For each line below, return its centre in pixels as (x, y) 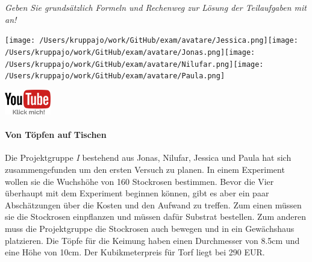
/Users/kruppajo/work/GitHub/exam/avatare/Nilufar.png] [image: (134, 64)
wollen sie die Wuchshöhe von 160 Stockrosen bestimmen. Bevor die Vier (139, 181)
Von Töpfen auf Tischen (56, 135)
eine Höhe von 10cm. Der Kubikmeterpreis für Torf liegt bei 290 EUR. (135, 252)
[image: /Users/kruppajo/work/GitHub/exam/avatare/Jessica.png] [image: (151, 41)
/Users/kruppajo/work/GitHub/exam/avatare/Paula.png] (115, 76)
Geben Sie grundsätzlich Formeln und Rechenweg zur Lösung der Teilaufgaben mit (156, 7)
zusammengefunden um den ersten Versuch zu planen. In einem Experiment (145, 170)
